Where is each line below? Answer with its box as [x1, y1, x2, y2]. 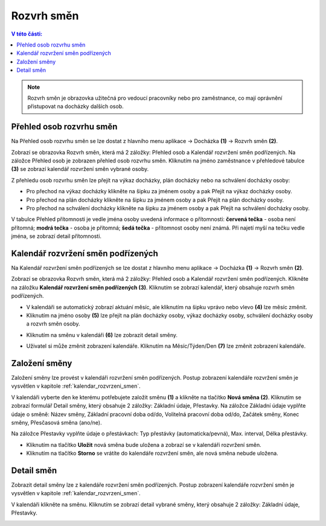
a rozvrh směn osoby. [26, 320, 81, 327]
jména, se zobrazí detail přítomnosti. [11, 233, 102, 240]
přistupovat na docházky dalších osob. [27, 103, 124, 110]
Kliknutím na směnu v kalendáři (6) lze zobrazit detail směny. [26, 331, 178, 338]
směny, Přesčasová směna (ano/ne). [11, 419, 102, 426]
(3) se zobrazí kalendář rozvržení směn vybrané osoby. [11, 165, 149, 173]
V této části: [11, 30, 42, 37]
